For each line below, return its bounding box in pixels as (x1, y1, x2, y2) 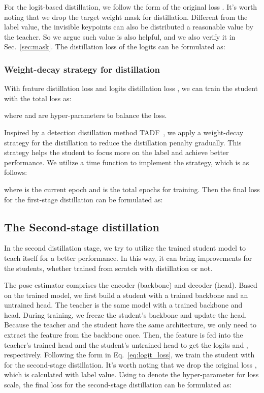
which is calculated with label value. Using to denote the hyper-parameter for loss (4, 369, 259, 380)
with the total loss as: (4, 93, 72, 103)
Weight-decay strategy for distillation (4, 63, 160, 75)
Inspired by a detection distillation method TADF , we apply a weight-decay (4, 127, 244, 137)
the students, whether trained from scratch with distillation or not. (4, 262, 213, 273)
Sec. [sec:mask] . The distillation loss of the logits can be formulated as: (4, 41, 225, 52)
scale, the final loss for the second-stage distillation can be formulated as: (4, 379, 232, 390)
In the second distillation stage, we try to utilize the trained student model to (4, 243, 246, 253)
